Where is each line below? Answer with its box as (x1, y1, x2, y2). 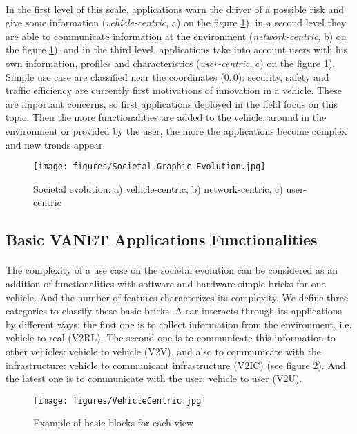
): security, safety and (238, 69, 329, 84)
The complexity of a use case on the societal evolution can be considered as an (6, 263, 338, 277)
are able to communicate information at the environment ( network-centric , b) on (6, 28, 347, 43)
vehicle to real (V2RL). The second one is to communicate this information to (6, 330, 336, 345)
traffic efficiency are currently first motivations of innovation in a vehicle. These (6, 83, 342, 97)
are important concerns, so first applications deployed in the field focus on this (6, 96, 338, 111)
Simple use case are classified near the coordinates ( (6, 69, 224, 84)
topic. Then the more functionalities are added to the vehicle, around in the (6, 110, 327, 124)
